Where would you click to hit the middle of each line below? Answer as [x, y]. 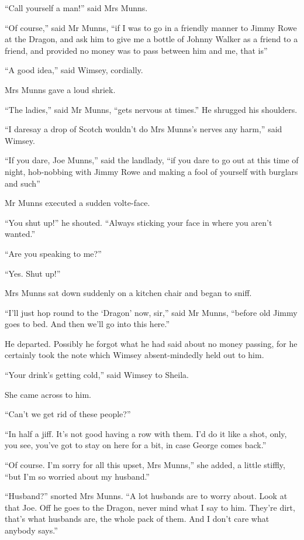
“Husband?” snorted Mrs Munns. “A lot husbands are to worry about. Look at [146, 496]
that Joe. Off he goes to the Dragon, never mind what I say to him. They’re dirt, [150, 507]
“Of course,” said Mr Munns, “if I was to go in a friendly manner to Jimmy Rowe [151, 27]
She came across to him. [48, 394]
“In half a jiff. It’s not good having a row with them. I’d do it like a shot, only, [146, 433]
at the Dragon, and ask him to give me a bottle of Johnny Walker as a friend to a [151, 39]
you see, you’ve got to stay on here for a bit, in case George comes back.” [136, 445]
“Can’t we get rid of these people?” [68, 414]
